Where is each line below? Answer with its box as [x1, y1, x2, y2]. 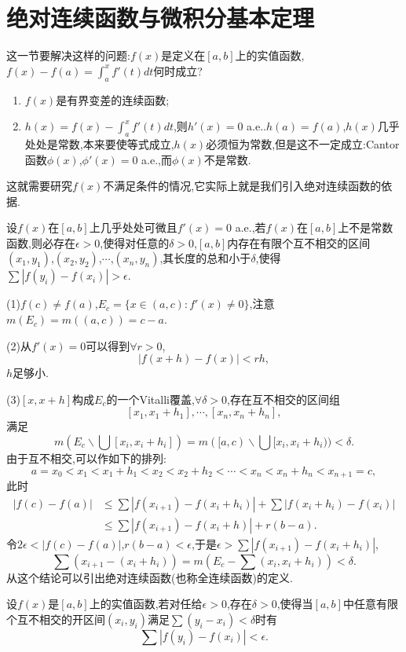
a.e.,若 [235, 219, 266, 236]
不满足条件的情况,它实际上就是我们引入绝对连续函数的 [103, 178, 382, 194]
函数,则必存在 [6, 234, 75, 251]
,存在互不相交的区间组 [227, 390, 340, 407]
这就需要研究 [6, 178, 72, 194]
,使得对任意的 [100, 234, 170, 251]
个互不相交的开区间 [6, 610, 105, 627]
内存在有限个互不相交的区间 [227, 234, 371, 251]
